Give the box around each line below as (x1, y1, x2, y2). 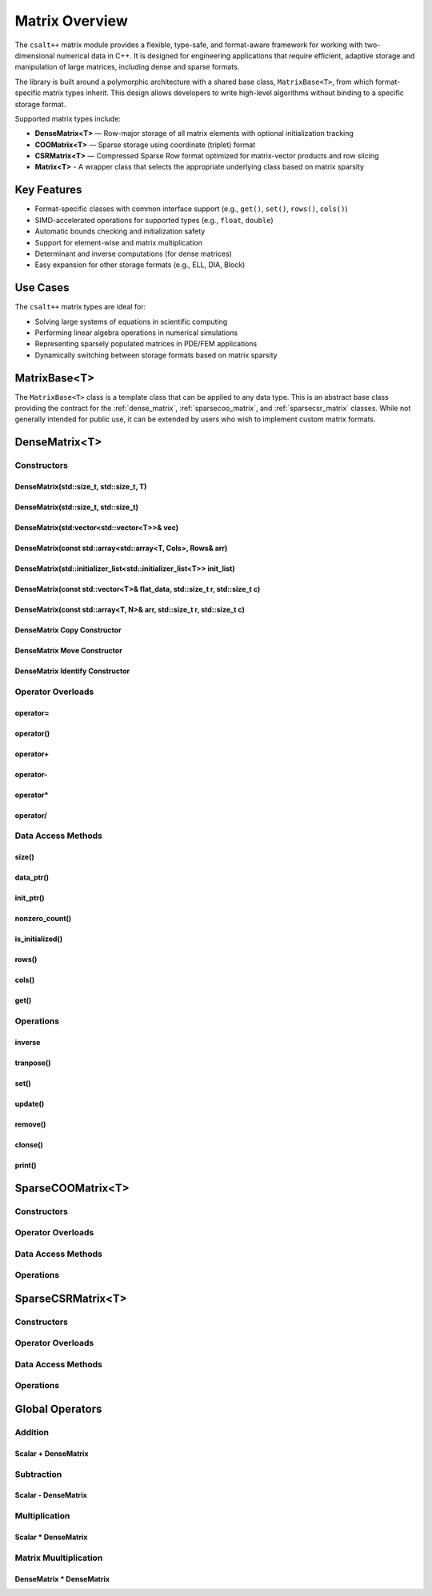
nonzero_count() (14, 914, 72, 924)
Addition (14, 1427, 50, 1438)
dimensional (14, 50, 55, 60)
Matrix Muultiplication (14, 1552, 103, 1563)
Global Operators (14, 1402, 102, 1416)
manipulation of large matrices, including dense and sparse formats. (14, 62, 240, 72)
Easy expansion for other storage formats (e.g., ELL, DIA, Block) (34, 260, 246, 269)
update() (14, 1099, 45, 1108)
